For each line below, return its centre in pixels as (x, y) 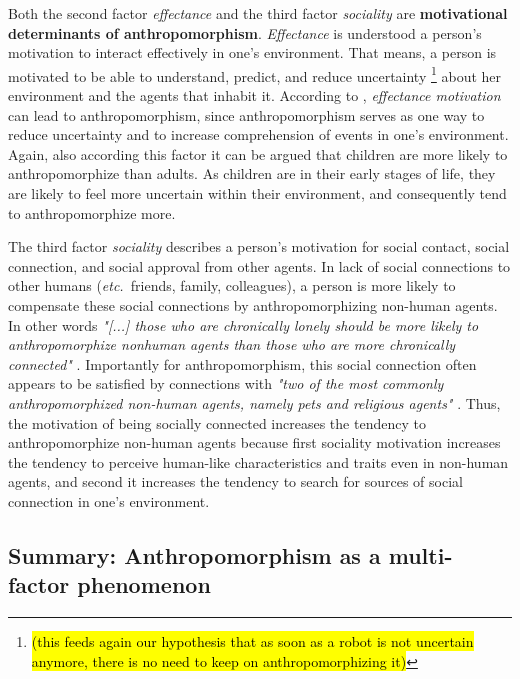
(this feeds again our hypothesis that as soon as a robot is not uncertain (252, 641)
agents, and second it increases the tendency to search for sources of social (235, 481)
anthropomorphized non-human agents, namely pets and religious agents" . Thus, (254, 402)
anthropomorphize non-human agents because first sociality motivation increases (254, 442)
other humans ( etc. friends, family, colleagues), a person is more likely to (232, 285)
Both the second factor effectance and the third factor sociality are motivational (258, 13)
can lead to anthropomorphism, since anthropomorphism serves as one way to (246, 114)
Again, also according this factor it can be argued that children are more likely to (258, 153)
